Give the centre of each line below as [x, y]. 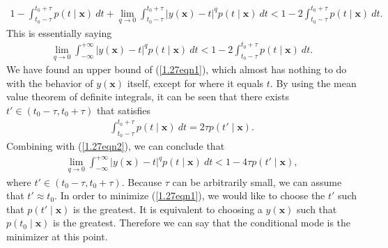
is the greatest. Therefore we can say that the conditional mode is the [202, 223]
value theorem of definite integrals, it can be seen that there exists [148, 96]
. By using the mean [313, 83]
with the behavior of [50, 83]
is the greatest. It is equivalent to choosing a [168, 209]
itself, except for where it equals [195, 83]
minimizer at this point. [57, 236]
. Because [142, 181]
